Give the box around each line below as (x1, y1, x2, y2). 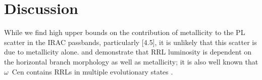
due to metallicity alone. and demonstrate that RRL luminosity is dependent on (4, 46, 252, 57)
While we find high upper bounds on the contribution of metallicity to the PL (4, 27, 245, 37)
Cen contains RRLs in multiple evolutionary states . (12, 66, 173, 76)
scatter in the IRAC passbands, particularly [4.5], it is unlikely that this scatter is (4, 36, 257, 47)
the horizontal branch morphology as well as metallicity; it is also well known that (4, 56, 258, 66)
